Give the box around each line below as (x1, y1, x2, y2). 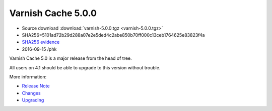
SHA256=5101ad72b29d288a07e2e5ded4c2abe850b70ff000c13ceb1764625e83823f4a (22, 32, 205, 38)
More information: (9, 73, 47, 80)
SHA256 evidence (22, 39, 60, 45)
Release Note (22, 83, 50, 89)
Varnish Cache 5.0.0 (9, 8, 97, 19)
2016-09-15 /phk (22, 46, 57, 52)
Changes (22, 90, 41, 96)
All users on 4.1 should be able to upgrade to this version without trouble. (9, 64, 161, 70)
